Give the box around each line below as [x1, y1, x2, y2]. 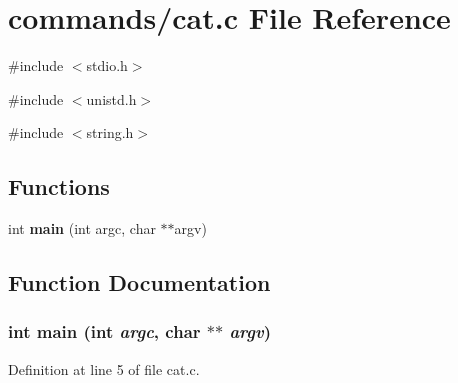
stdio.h [86, 55, 128, 76]
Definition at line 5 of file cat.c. [8, 358, 200, 379]
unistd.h [86, 88, 137, 109]
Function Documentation [8, 267, 271, 298]
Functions [8, 171, 110, 202]
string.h [86, 122, 134, 143]
